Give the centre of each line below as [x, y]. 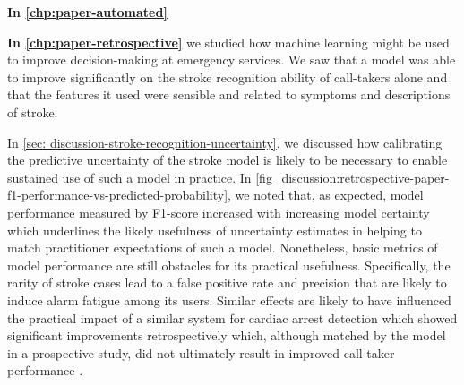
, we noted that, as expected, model [326, 195]
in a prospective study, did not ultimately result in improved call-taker [201, 352]
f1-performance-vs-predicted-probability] [118, 195]
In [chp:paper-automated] [87, 12]
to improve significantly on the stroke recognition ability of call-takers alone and [228, 77]
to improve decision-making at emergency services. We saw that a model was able [232, 60]
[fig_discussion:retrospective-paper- [352, 177]
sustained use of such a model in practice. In [129, 177]
